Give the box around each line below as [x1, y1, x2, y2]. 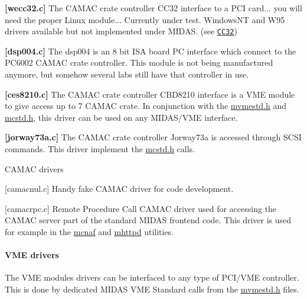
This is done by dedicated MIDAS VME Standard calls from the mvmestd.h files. [5, 282, 299, 295]
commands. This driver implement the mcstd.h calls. [5, 143, 195, 155]
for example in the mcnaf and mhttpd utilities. [5, 225, 174, 237]
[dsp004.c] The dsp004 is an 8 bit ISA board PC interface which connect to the [5, 44, 296, 57]
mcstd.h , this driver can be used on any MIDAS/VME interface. [5, 111, 238, 123]
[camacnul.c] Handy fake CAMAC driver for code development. [5, 182, 234, 195]
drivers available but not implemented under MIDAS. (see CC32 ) [5, 25, 237, 37]
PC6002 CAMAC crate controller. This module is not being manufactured [5, 56, 273, 69]
